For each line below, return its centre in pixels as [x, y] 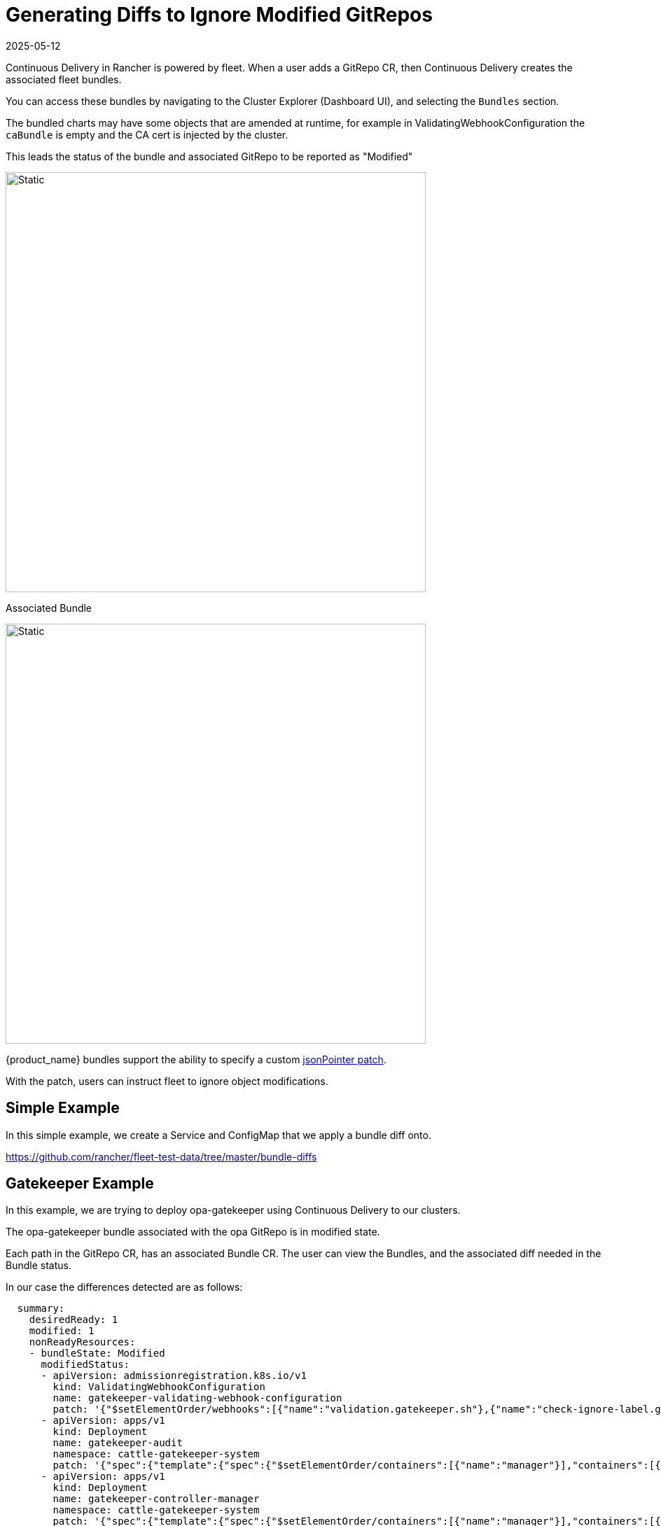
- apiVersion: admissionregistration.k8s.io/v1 [174, 1376]
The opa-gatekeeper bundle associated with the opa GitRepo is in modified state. [193, 1232]
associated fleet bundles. [64, 79]
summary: [41, 1309]
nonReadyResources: [82, 1342]
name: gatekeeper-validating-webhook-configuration [197, 1398]
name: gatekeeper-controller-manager [156, 1499]
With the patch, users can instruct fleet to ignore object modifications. [167, 1081]
